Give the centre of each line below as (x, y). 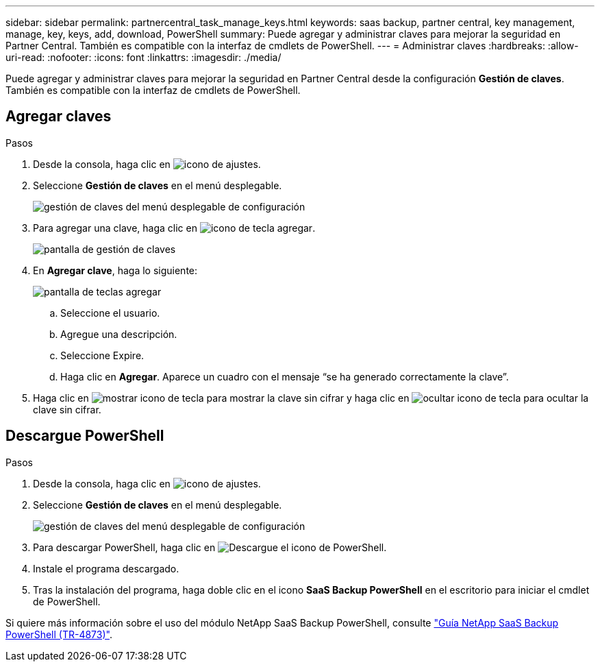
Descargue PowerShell (85, 436)
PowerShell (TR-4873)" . (59, 634)
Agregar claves (59, 117)
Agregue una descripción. (119, 334)
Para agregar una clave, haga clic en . (174, 228)
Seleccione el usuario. (110, 313)
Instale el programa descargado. (106, 568)
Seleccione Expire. (102, 355)
